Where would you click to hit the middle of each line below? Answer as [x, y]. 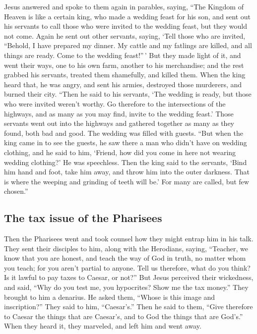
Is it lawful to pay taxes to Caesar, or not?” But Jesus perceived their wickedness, [129, 277]
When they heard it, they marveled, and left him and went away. [103, 326]
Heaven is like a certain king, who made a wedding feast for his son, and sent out [128, 16]
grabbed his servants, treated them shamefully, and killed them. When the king [125, 75]
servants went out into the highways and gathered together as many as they [119, 123]
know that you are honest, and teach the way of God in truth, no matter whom [125, 258]
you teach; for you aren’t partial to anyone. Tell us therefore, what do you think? [127, 267]
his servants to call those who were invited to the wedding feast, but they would [126, 26]
